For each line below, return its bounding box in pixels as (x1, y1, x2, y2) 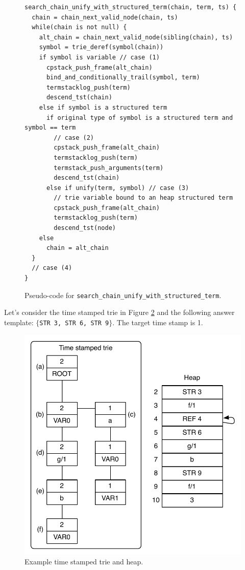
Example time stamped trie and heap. (24, 556, 143, 567)
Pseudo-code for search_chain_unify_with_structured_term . (24, 289, 222, 300)
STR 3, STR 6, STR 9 (39, 319, 109, 327)
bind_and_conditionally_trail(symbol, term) (46, 74, 200, 81)
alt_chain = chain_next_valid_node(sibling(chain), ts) (39, 33, 233, 41)
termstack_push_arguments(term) (54, 164, 164, 172)
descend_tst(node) (54, 224, 116, 232)
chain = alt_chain (46, 244, 109, 252)
